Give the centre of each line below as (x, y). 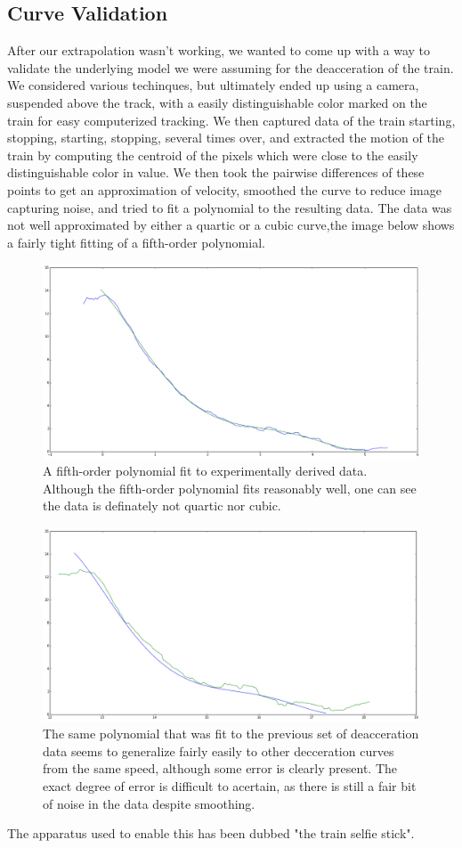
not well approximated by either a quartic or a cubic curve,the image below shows (231, 225)
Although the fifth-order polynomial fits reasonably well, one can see (230, 488)
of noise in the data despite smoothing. (149, 803)
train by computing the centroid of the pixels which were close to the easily (213, 155)
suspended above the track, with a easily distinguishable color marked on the (217, 102)
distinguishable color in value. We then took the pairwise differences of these (216, 172)
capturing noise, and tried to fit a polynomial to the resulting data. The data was (230, 207)
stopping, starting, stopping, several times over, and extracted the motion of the (226, 138)
